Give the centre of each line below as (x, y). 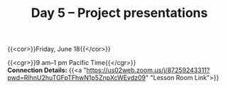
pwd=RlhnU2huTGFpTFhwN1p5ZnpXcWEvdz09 (76, 78)
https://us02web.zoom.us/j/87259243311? (148, 70)
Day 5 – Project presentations (119, 13)
